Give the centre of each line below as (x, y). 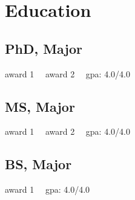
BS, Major (38, 164)
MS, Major (40, 106)
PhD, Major (44, 48)
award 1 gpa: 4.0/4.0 (48, 189)
